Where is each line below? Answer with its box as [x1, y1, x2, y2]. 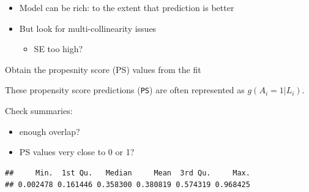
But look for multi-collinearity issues [19, 21, 157, 34]
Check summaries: [5, 104, 73, 117]
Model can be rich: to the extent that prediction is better [19, 1, 234, 13]
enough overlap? [19, 125, 80, 137]
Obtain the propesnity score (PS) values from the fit [5, 63, 201, 75]
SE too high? [34, 42, 83, 55]
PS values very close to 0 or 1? [19, 145, 135, 158]
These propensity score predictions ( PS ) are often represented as [5, 83, 245, 96]
